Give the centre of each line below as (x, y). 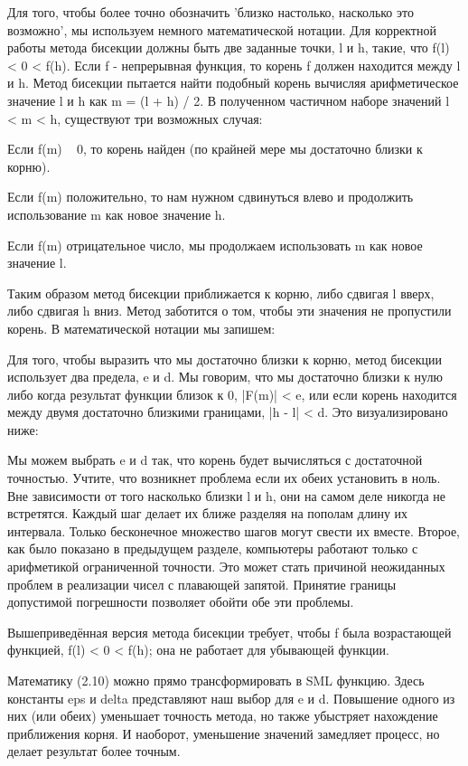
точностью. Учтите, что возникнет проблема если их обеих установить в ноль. (224, 478)
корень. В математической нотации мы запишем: (141, 328)
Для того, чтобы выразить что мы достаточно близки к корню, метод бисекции (225, 359)
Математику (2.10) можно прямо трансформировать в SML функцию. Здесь (216, 680)
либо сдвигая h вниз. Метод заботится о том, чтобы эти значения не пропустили (229, 311)
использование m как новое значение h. (117, 214)
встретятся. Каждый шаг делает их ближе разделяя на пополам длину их (208, 513)
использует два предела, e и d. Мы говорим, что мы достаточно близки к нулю (225, 377)
